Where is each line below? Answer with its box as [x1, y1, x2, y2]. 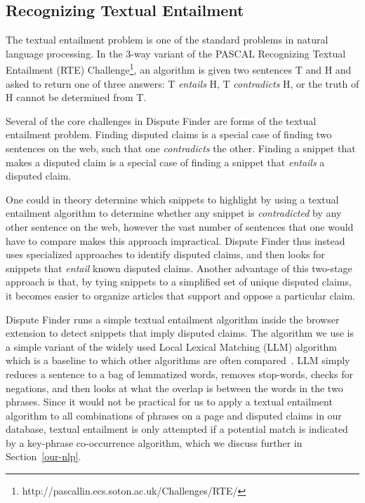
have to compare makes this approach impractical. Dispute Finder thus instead [6, 233, 345, 248]
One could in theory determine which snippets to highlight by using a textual [6, 192, 339, 206]
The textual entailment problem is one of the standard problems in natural [6, 32, 328, 47]
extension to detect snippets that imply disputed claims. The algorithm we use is [6, 326, 354, 340]
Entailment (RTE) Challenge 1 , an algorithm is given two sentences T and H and [6, 60, 352, 77]
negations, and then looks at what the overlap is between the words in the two [6, 380, 343, 395]
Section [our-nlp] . [6, 449, 81, 464]
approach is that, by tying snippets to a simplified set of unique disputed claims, [6, 274, 352, 289]
